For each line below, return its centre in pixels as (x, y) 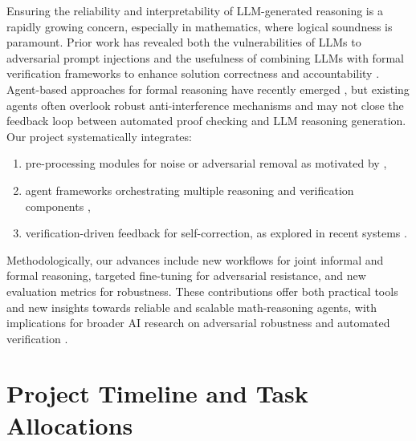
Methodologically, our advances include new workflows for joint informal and (195, 259)
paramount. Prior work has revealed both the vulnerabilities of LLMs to (184, 42)
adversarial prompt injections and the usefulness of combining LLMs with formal (205, 57)
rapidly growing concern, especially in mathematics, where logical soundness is (200, 26)
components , (58, 206)
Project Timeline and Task (157, 393)
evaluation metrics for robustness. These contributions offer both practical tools (202, 291)
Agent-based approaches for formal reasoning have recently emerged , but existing (208, 89)
